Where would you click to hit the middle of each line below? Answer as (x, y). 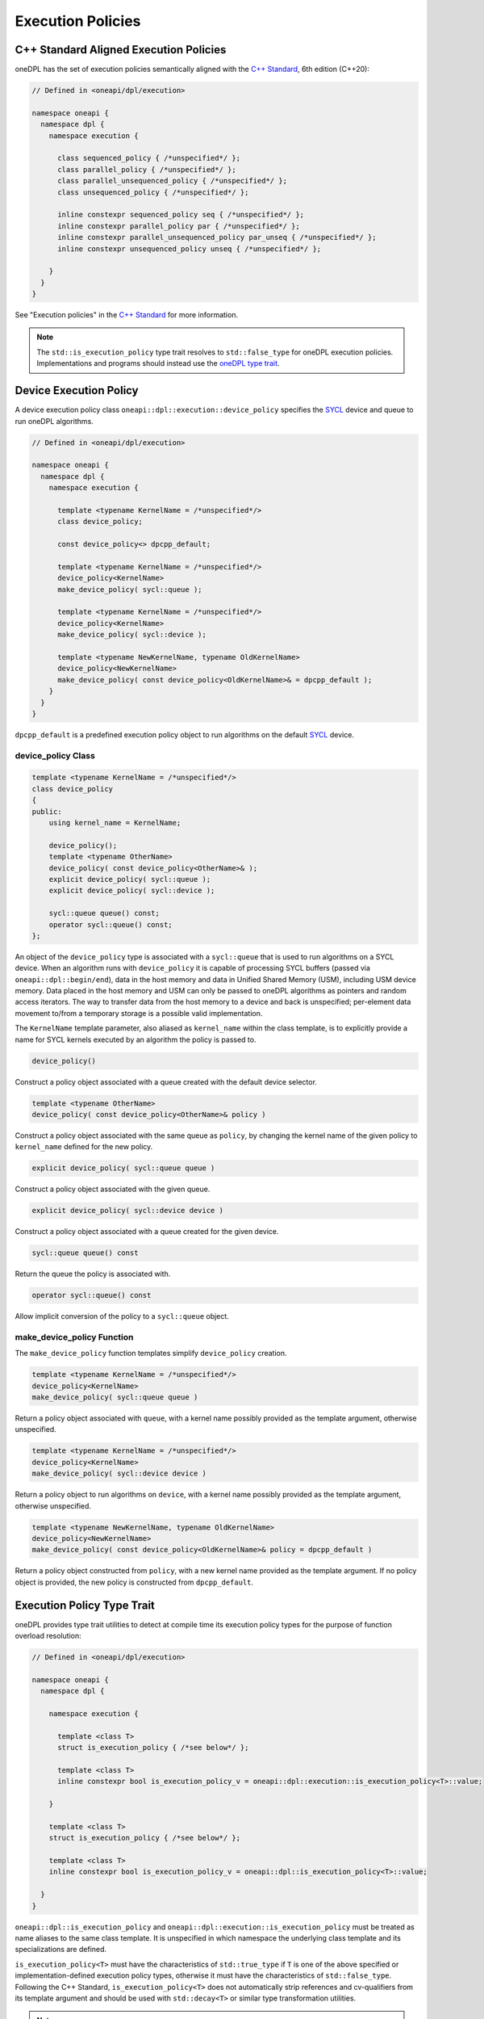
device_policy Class (55, 755)
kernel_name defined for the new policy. (84, 1147)
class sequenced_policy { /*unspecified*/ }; (149, 158)
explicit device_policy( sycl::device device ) (127, 1211)
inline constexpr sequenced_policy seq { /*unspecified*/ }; (181, 215)
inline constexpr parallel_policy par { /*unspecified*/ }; (179, 226)
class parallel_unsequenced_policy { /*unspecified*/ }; (173, 181)
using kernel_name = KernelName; (115, 823)
